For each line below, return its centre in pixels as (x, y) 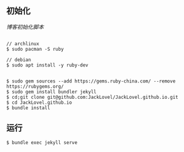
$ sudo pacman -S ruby (35, 49)
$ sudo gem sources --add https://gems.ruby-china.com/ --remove (91, 81)
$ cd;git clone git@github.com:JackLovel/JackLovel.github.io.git (92, 97)
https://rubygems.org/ (35, 86)
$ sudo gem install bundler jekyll (51, 92)
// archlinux (23, 44)
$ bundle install (28, 108)
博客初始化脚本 (25, 27)
